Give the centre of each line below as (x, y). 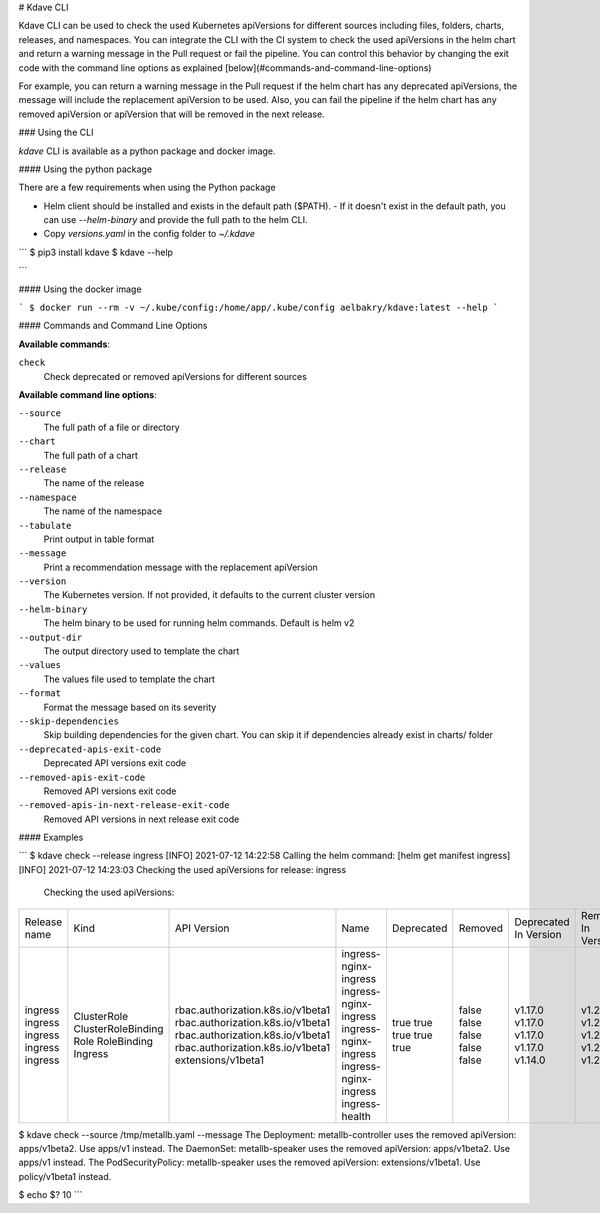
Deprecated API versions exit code (115, 763)
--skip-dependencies (69, 721)
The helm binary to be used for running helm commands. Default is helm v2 (199, 623)
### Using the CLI (56, 132)
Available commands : (64, 344)
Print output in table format (99, 539)
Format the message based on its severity (130, 707)
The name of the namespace (103, 511)
